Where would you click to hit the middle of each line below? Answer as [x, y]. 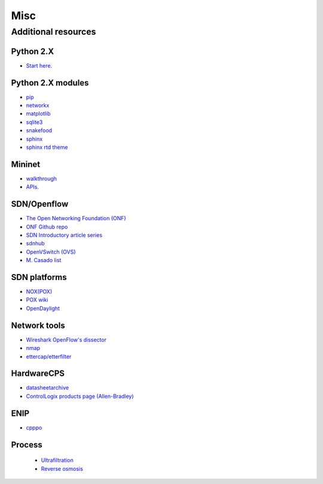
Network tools [38, 325]
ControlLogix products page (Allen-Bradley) [80, 396]
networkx [38, 105]
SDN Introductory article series [64, 235]
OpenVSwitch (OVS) [51, 252]
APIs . [32, 187]
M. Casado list [44, 260]
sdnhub [35, 243]
